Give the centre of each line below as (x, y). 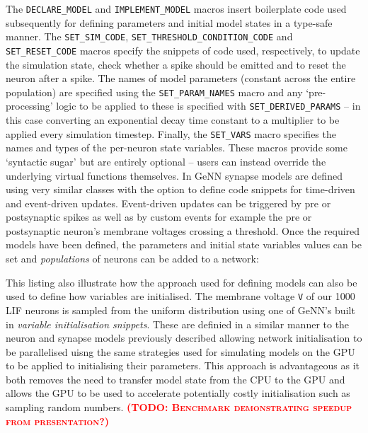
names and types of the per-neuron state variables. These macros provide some (177, 148)
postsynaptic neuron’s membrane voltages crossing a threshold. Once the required (183, 230)
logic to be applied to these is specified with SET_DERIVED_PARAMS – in (208, 106)
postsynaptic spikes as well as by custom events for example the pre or (159, 217)
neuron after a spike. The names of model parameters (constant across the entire (181, 78)
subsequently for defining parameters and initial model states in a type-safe (169, 22)
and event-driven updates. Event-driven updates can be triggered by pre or (168, 203)
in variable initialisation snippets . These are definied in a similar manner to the (178, 324)
